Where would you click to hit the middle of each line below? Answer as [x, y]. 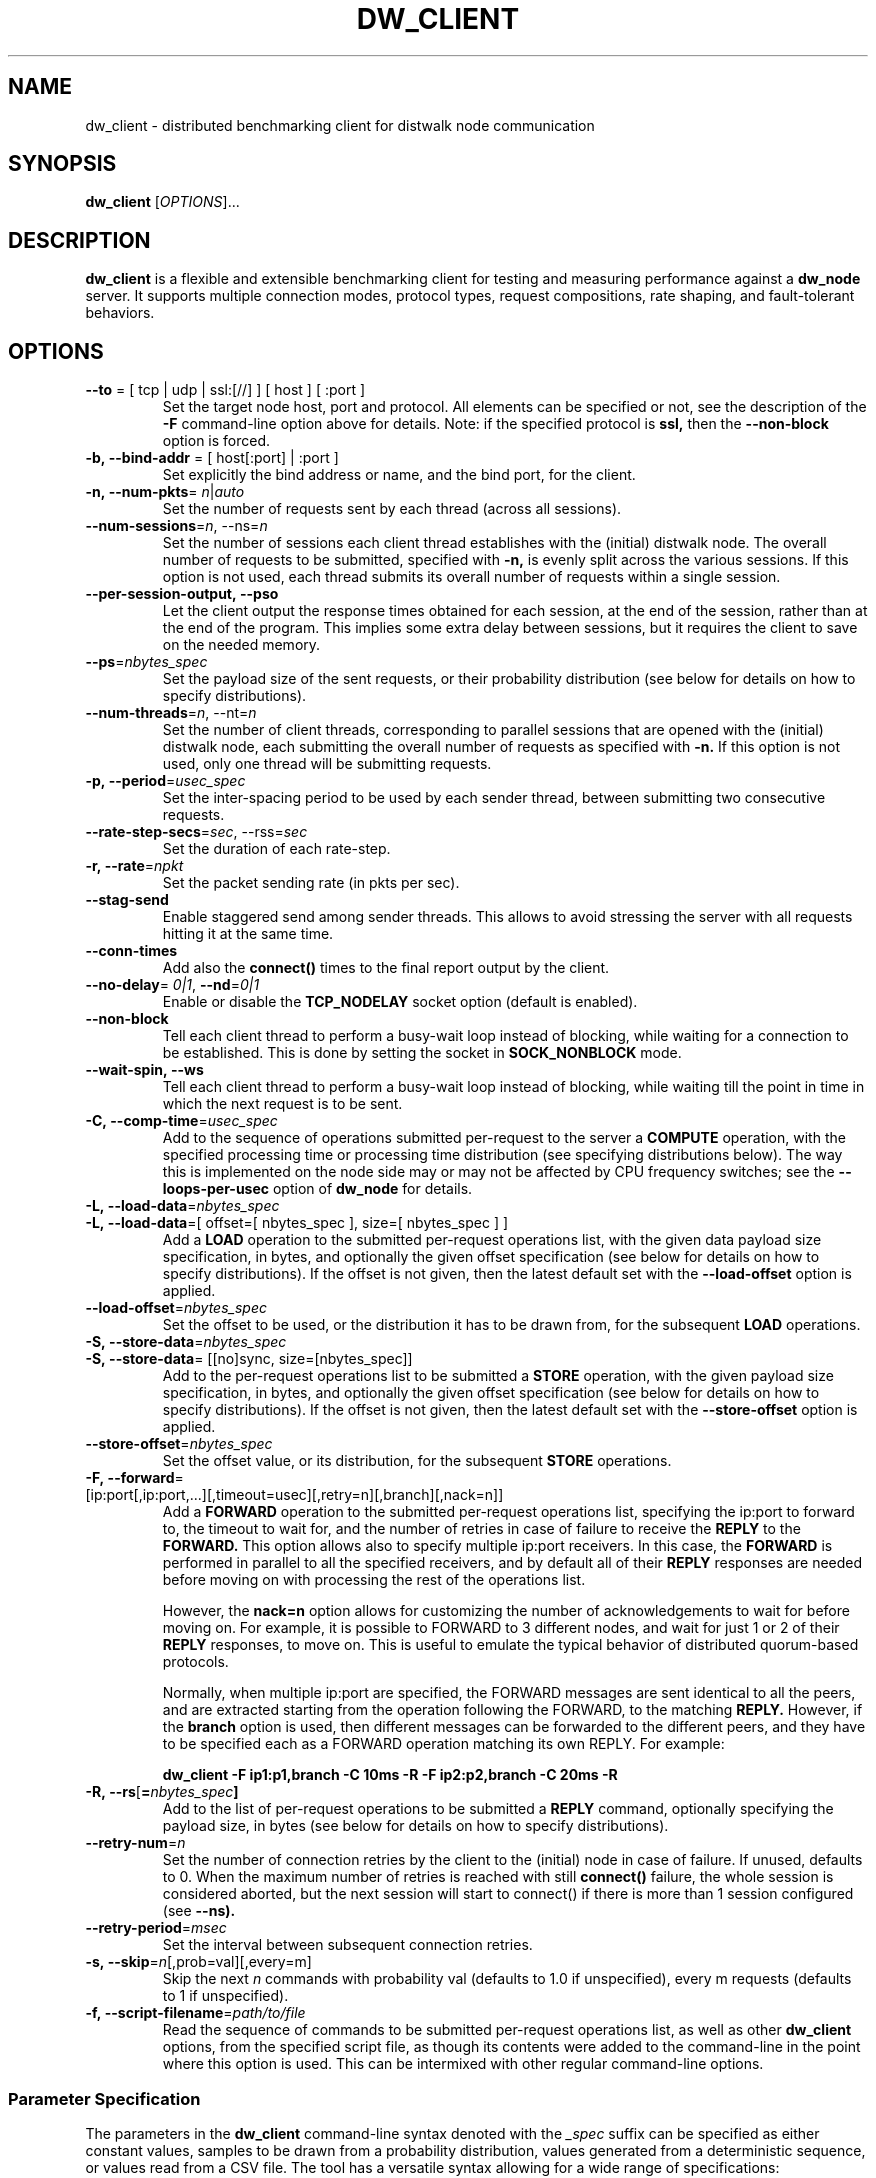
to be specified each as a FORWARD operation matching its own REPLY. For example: [443, 1744]
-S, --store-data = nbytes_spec [186, 1342]
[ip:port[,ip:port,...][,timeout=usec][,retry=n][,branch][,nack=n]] [294, 1495]
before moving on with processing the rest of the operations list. [374, 1580]
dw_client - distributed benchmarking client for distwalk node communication [340, 125]
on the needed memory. [241, 645]
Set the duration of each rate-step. [276, 849]
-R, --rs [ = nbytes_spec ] [162, 1792]
